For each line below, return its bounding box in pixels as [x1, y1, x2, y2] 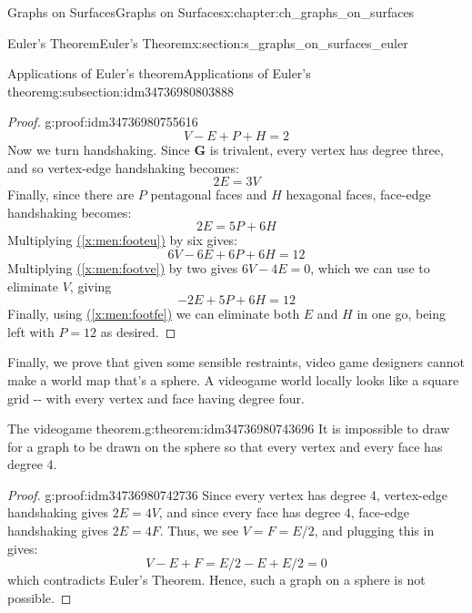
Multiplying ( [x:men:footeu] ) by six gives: [7, 230, 238, 250]
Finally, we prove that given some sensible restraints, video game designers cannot [7, 352, 465, 372]
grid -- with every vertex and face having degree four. [7, 388, 305, 407]
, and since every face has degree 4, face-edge [158, 503, 409, 522]
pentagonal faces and [150, 185, 267, 204]
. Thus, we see [159, 521, 239, 540]
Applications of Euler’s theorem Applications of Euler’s [7, 64, 311, 83]
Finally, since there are [7, 185, 135, 204]
